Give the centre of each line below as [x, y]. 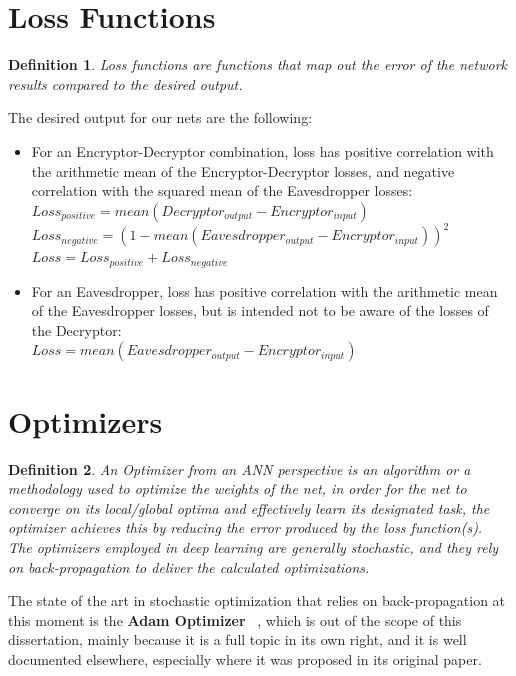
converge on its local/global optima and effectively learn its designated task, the [249, 507]
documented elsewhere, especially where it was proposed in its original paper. [245, 658]
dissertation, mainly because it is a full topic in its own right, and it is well [237, 639]
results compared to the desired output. [125, 83]
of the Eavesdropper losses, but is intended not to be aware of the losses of [260, 310]
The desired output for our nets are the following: [160, 117]
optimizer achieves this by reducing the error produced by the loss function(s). [245, 527]
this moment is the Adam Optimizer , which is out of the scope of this [235, 619]
